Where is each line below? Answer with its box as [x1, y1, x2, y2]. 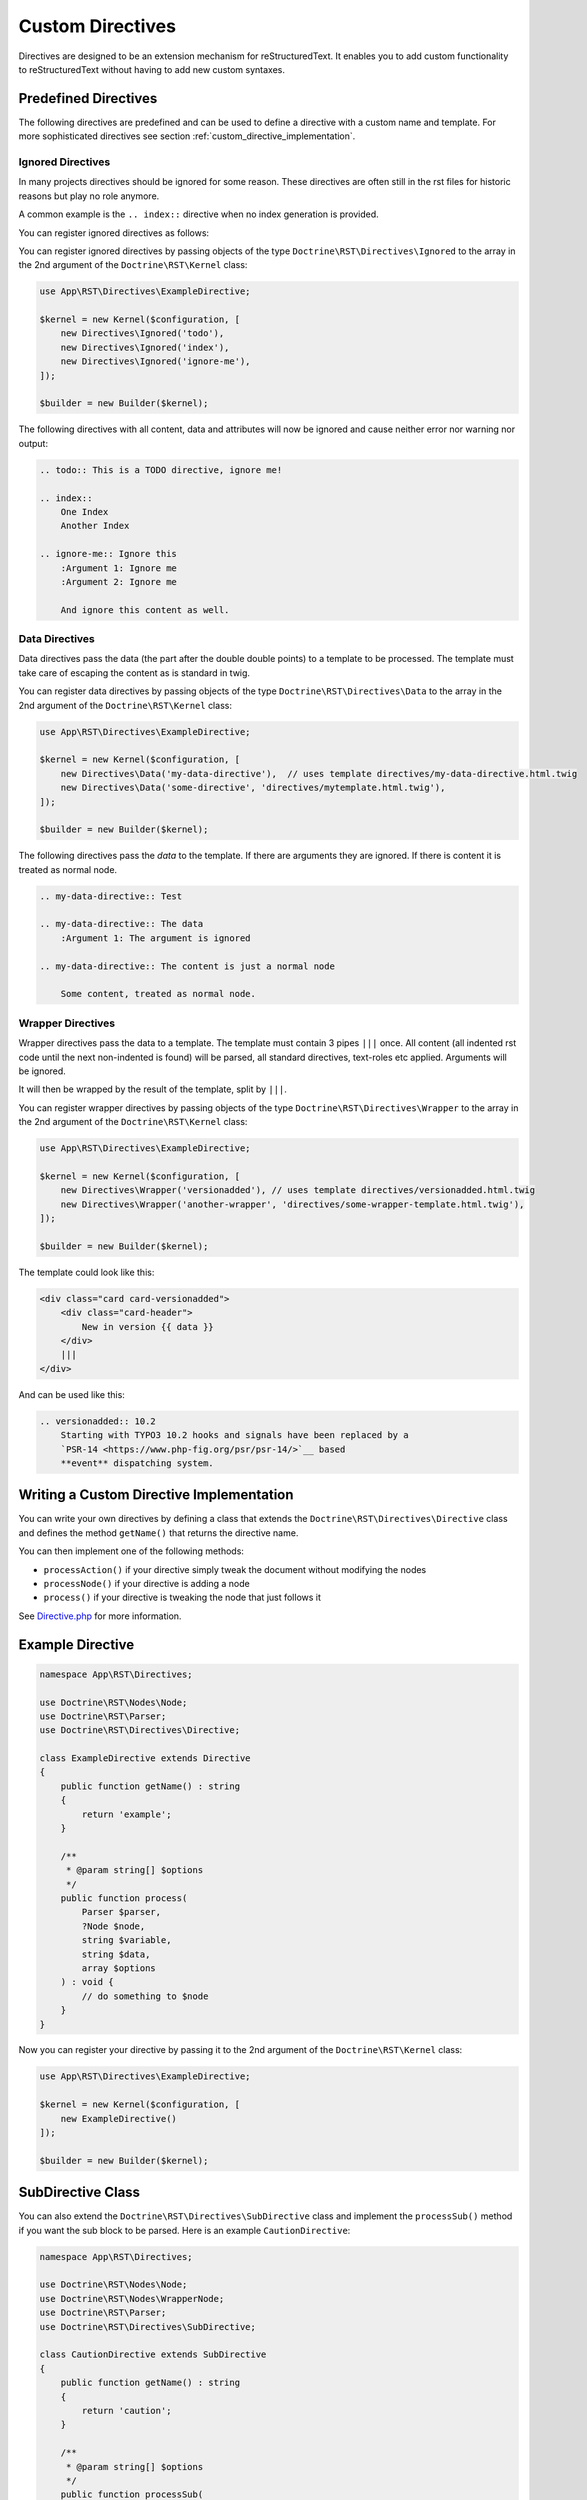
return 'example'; [81, 1808, 172, 1820]
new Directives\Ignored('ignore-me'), [60, 356, 251, 367]
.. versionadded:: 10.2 [39, 1415, 157, 1427]
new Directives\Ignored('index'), [60, 341, 230, 353]
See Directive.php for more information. [18, 1610, 182, 1622]
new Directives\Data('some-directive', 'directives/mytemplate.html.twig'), [60, 782, 446, 794]
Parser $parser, [81, 1906, 162, 1918]
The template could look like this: [18, 1266, 155, 1278]
